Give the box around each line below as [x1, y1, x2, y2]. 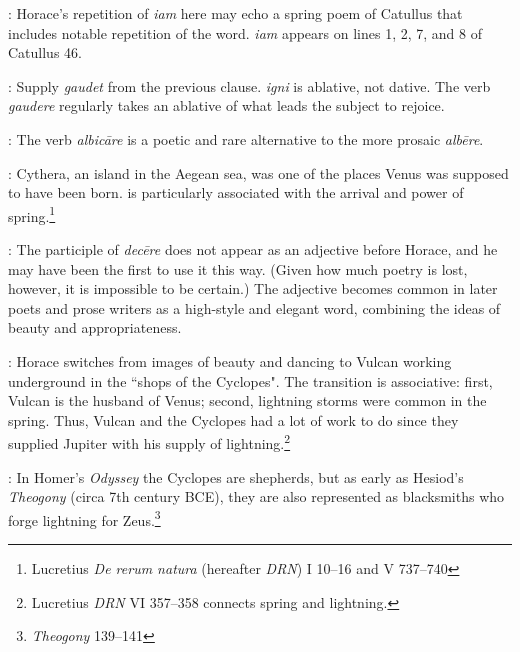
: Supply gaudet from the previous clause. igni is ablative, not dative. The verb [8, 75, 491, 96]
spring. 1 [8, 202, 56, 226]
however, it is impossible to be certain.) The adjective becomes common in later [8, 278, 498, 299]
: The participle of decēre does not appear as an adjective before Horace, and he [8, 239, 498, 259]
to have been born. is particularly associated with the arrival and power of [8, 182, 464, 203]
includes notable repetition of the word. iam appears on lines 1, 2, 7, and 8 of [8, 22, 482, 43]
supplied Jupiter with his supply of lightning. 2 [8, 430, 291, 453]
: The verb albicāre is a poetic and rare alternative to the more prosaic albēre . [8, 128, 484, 149]
